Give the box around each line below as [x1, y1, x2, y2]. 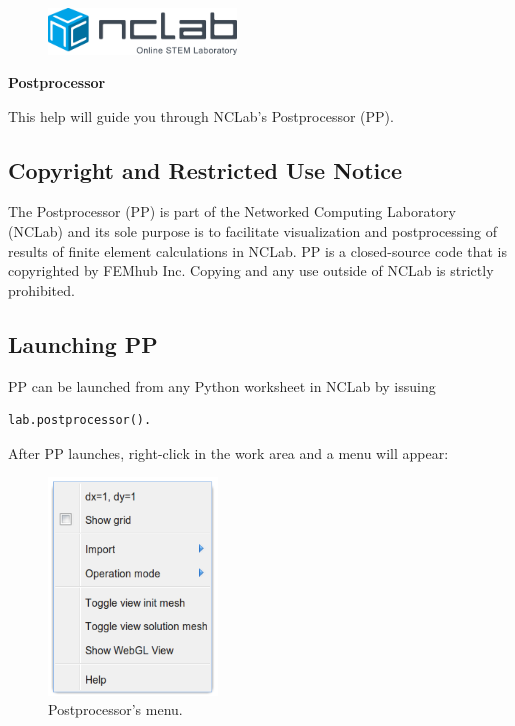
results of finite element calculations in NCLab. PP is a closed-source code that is [8, 240, 507, 261]
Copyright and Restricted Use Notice [8, 154, 403, 185]
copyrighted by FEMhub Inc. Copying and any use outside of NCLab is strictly [8, 260, 494, 281]
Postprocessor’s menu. [48, 699, 183, 720]
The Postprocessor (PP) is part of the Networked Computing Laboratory [8, 201, 456, 222]
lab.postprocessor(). [8, 413, 152, 428]
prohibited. [8, 279, 75, 300]
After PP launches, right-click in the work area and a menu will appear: [8, 442, 449, 463]
